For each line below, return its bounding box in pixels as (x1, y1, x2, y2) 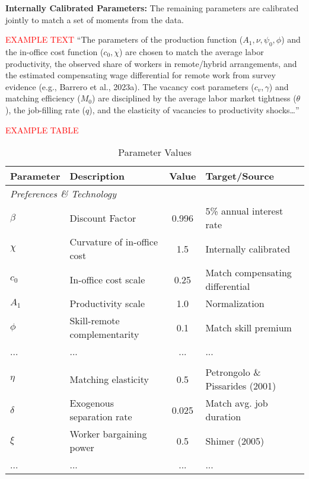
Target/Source (205, 169, 275, 183)
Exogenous (69, 396, 114, 410)
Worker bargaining (69, 427, 147, 441)
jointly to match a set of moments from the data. (5, 13, 184, 25)
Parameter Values (118, 145, 192, 159)
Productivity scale (69, 296, 145, 311)
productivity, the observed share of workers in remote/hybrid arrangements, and (5, 57, 297, 69)
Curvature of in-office (69, 235, 158, 249)
